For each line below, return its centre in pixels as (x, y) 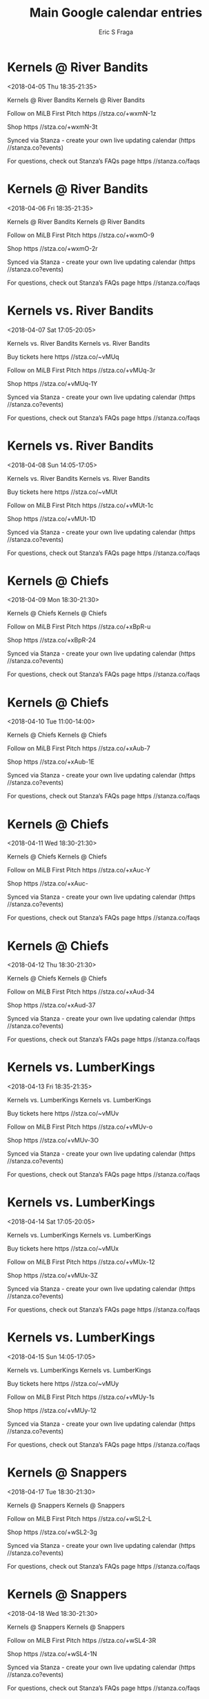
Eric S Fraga (116, 32)
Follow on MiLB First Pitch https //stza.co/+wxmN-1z (82, 113)
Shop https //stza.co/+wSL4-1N (52, 1653)
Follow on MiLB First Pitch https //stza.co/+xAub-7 (79, 748)
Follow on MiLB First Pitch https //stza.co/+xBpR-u (79, 627)
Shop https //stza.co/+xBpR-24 (52, 640)
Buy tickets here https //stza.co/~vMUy (63, 1384)
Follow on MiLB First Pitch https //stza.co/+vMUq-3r (81, 370)
